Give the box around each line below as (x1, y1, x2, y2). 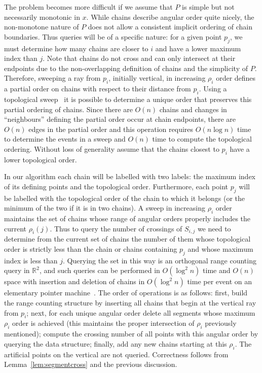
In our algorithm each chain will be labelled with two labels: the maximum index (4, 171, 255, 182)
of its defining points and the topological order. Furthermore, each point (4, 181, 228, 191)
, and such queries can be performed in (39, 265, 160, 276)
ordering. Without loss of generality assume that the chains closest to (4, 143, 219, 154)
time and (203, 265, 231, 276)
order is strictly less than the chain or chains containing (4, 244, 177, 254)
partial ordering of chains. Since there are (4, 104, 133, 114)
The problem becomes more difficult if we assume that (4, 2, 173, 12)
